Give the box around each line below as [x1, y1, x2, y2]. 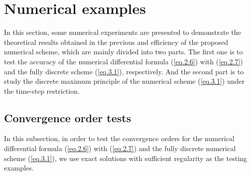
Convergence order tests [4, 110, 131, 125]
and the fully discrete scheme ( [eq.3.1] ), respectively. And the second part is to [4, 66, 244, 76]
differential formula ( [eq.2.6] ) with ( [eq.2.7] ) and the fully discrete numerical [4, 143, 236, 154]
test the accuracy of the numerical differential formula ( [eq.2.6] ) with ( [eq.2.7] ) [4, 56, 243, 66]
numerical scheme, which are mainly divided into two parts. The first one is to [4, 46, 243, 57]
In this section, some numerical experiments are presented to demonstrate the [4, 27, 241, 37]
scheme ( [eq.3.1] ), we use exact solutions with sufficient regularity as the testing [4, 153, 247, 163]
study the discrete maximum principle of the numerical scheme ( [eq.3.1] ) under [4, 76, 245, 86]
